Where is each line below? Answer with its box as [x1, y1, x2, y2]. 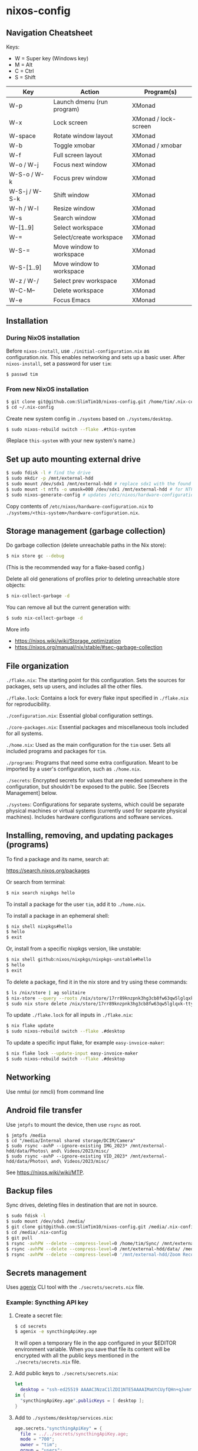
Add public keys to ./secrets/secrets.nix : [14, 1370, 119, 1377]
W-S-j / [9, 188, 31, 195]
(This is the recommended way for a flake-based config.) [6, 564, 145, 571]
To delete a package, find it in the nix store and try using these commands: [6, 978, 188, 985]
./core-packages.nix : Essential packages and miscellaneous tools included [6, 723, 189, 730]
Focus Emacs [53, 296, 91, 304]
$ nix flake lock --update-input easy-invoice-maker [6, 1050, 138, 1057]
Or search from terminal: [6, 878, 66, 885]
